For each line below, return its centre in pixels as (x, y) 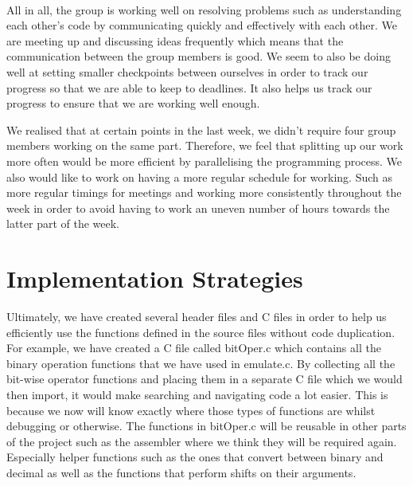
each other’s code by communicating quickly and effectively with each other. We (202, 25)
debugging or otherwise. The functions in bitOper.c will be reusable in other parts (206, 426)
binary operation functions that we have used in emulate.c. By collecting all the (201, 363)
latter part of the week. (63, 223)
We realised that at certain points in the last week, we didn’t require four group (201, 129)
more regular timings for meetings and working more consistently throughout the (204, 192)
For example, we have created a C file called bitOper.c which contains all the (194, 348)
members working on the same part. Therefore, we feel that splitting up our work (205, 145)
